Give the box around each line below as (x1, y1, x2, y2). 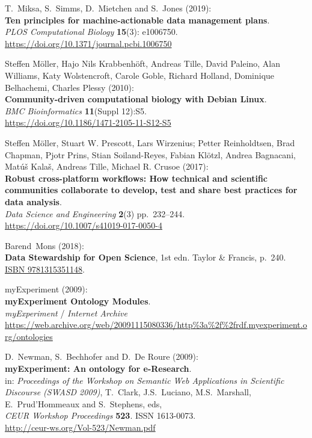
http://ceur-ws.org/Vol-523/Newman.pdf (5, 421, 156, 433)
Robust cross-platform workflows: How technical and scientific (5, 171, 268, 184)
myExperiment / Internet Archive (5, 306, 127, 319)
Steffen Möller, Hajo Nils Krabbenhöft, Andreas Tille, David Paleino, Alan (5, 57, 281, 70)
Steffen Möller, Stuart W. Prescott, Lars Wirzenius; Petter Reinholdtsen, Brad (5, 136, 295, 149)
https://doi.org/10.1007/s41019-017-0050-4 (5, 219, 162, 232)
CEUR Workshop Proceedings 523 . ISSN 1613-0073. (5, 409, 196, 422)
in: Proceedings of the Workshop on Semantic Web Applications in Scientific (5, 374, 284, 386)
